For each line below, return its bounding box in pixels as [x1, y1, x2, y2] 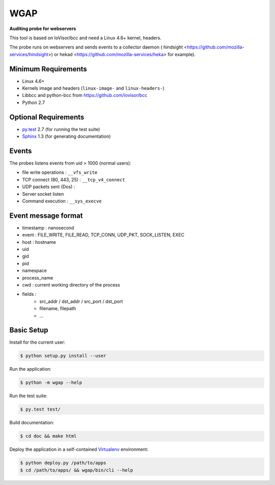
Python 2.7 [22, 99, 45, 106]
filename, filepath [39, 305, 76, 312]
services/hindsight [9, 51, 48, 57]
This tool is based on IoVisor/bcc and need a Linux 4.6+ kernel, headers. [9, 35, 161, 41]
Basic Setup [9, 326, 48, 335]
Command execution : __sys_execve [22, 198, 102, 204]
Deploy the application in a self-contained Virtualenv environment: [9, 446, 149, 452]
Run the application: [9, 366, 51, 372]
